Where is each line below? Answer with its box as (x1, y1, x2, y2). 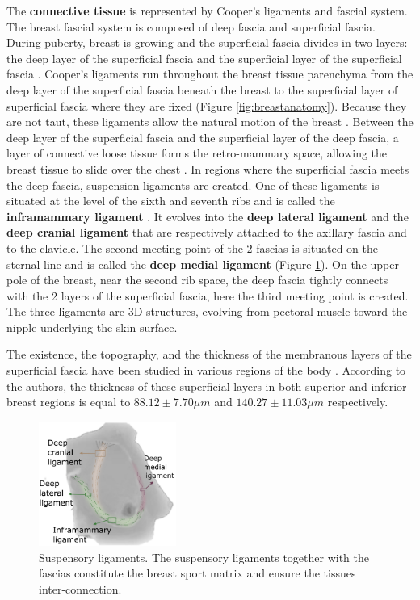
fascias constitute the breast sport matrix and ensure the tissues (39, 564, 356, 581)
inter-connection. (39, 580, 122, 597)
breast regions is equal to (6, 393, 131, 410)
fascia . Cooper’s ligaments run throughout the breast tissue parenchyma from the (6, 65, 414, 82)
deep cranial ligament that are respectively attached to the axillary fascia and (6, 224, 407, 241)
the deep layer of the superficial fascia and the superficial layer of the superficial (6, 49, 402, 66)
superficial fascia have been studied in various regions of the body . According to (6, 362, 406, 379)
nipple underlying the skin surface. (6, 318, 178, 335)
